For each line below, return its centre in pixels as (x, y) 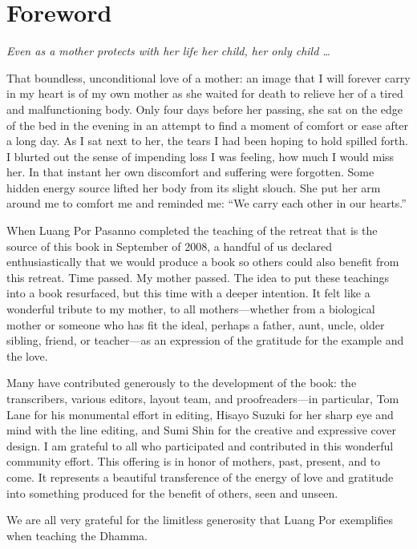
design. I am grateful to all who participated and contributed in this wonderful (200, 445)
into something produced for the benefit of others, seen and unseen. (172, 492)
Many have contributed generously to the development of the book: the (182, 383)
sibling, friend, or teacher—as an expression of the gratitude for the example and (205, 340)
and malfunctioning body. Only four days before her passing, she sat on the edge (205, 109)
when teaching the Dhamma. (77, 535)
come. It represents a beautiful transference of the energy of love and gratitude (200, 476)
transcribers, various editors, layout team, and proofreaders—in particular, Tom (203, 398)
